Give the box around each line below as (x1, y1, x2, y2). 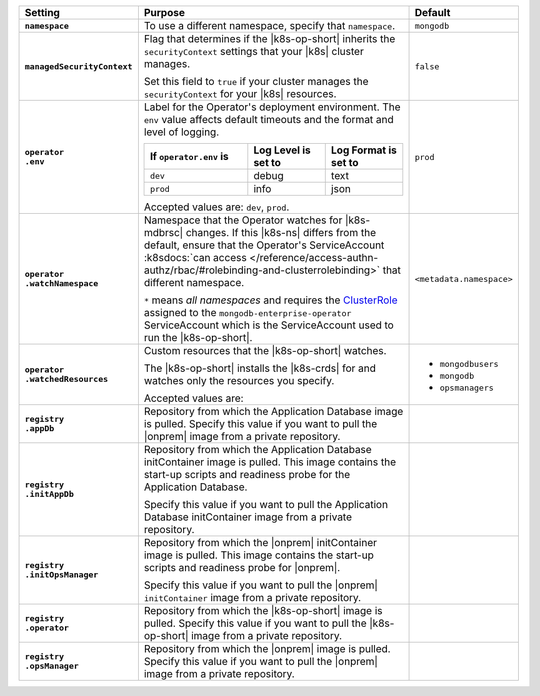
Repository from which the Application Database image (143, 405, 404, 418)
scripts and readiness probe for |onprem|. (143, 561, 341, 574)
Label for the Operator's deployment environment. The (143, 100, 401, 114)
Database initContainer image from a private (143, 510, 353, 524)
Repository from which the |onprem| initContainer (143, 536, 378, 549)
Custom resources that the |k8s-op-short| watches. (143, 344, 387, 357)
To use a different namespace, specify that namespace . (143, 19, 396, 32)
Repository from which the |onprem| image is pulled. (143, 642, 391, 655)
